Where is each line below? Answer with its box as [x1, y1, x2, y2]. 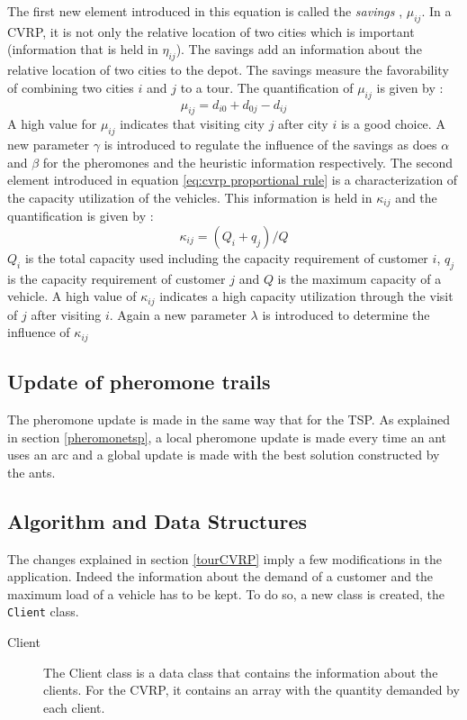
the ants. [7, 462, 56, 481]
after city [278, 114, 328, 133]
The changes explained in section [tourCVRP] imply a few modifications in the [7, 549, 442, 568]
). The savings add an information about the [175, 40, 422, 59]
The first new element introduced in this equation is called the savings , [7, 2, 403, 20]
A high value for [7, 114, 97, 133]
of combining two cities [7, 77, 134, 96]
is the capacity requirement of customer [7, 269, 226, 287]
